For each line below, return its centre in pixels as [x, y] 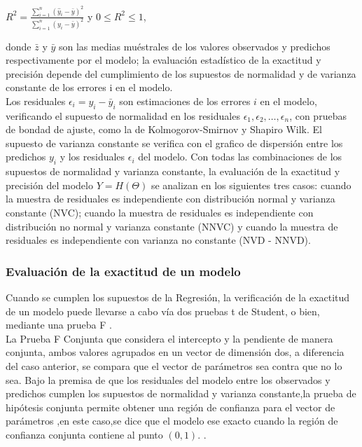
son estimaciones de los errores [185, 101]
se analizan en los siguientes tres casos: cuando [251, 185]
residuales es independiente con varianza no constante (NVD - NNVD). [158, 240]
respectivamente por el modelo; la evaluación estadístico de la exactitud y [163, 60]
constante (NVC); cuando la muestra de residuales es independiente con [160, 213]
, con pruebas [318, 115]
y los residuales [92, 157]
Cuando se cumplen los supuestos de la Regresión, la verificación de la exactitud [178, 297]
